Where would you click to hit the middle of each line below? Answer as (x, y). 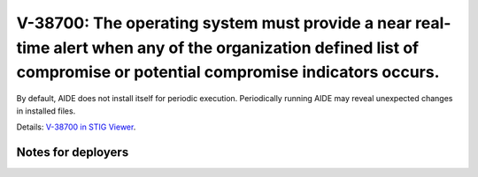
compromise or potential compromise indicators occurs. (228, 73)
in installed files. (46, 111)
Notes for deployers (73, 152)
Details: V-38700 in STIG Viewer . (76, 127)
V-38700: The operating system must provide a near (214, 23)
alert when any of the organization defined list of (236, 48)
